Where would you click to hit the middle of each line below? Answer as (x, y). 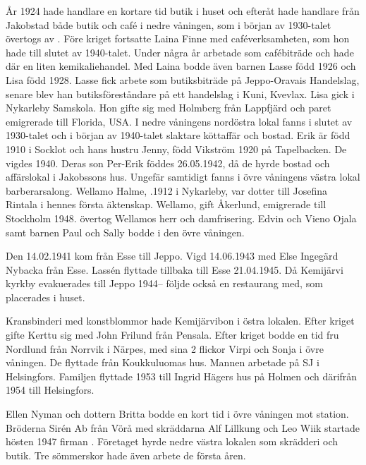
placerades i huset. (45, 297)
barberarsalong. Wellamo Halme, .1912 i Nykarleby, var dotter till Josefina (167, 190)
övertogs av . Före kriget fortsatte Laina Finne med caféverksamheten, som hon (178, 38)
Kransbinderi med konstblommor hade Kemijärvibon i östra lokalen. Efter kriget (180, 321)
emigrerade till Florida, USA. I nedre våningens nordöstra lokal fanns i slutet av (179, 121)
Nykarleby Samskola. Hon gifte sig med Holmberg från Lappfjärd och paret (169, 108)
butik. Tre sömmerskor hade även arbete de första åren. (126, 455)
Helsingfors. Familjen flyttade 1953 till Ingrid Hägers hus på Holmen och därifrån (182, 376)
